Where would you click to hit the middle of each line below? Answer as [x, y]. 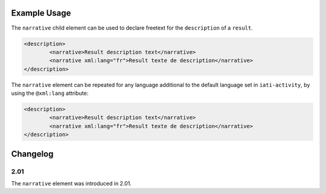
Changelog [32, 154]
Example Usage [41, 13]
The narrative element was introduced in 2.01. [72, 183]
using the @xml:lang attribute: [50, 93]
